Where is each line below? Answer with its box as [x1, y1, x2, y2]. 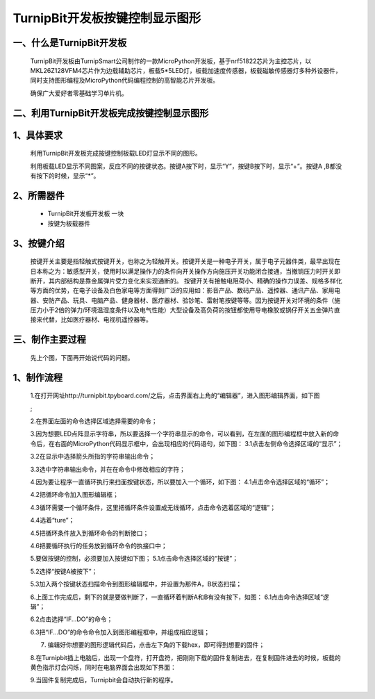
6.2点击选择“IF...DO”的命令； [30, 615, 113, 623]
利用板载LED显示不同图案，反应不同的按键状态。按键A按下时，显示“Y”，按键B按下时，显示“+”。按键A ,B [30, 162, 330, 170]
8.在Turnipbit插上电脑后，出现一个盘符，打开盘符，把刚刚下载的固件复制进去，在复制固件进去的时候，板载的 [30, 653, 341, 661]
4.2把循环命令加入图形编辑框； [30, 491, 119, 499]
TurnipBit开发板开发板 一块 [47, 209, 124, 218]
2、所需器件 [12, 190, 65, 202]
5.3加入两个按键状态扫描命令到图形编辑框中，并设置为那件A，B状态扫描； [30, 580, 242, 589]
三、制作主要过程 [12, 334, 86, 345]
